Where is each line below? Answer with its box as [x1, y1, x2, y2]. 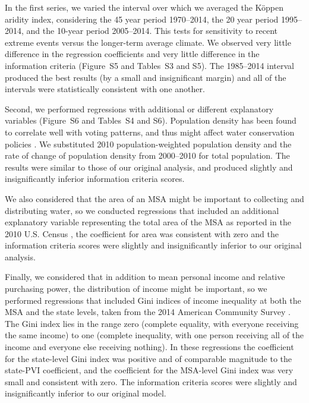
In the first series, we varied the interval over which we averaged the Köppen [5, 1, 284, 13]
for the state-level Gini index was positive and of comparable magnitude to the [5, 352, 292, 364]
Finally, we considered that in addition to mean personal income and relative [5, 270, 285, 283]
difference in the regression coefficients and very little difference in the [5, 48, 260, 60]
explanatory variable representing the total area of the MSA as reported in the [5, 216, 291, 228]
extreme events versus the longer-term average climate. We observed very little [5, 36, 291, 48]
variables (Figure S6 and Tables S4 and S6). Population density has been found [5, 114, 297, 127]
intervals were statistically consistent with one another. [5, 83, 205, 95]
